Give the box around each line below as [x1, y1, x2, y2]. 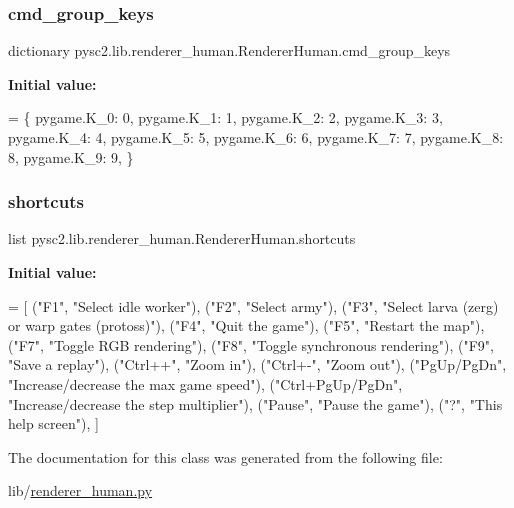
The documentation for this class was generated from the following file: [8, 446, 443, 467]
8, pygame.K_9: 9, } [8, 146, 134, 167]
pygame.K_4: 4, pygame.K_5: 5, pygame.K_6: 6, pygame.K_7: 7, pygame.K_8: [8, 127, 504, 147]
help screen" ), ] [8, 413, 99, 434]
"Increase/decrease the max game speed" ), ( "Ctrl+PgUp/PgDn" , [8, 373, 403, 394]
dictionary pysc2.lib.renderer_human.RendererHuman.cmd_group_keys [8, 40, 451, 61]
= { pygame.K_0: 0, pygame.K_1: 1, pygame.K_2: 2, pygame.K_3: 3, [8, 107, 443, 128]
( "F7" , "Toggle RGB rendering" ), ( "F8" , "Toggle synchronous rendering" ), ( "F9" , [8, 334, 494, 355]
